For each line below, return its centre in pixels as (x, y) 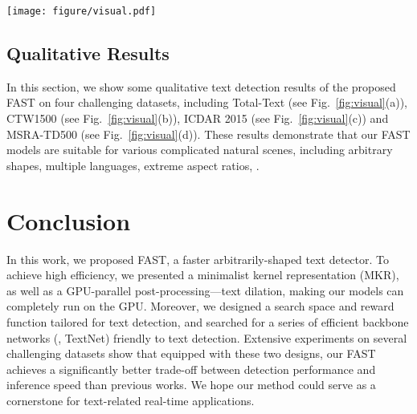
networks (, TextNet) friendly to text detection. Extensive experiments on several (207, 337)
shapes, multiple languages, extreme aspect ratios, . (133, 165)
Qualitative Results (88, 53)
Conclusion (69, 220)
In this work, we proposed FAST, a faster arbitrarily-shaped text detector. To (198, 259)
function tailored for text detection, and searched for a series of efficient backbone (208, 321)
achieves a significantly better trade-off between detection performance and (191, 369)
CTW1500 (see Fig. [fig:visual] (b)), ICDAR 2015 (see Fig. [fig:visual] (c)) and (198, 118)
